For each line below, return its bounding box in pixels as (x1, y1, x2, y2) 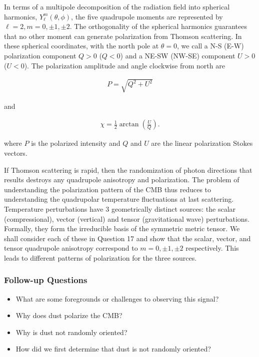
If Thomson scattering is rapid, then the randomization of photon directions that (4, 164, 252, 175)
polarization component (4, 50, 76, 60)
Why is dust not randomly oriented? (15, 327, 127, 337)
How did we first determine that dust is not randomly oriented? (15, 344, 211, 354)
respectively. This (185, 243, 239, 253)
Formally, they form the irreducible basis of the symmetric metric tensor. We (4, 223, 240, 234)
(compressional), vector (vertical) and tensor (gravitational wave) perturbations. (4, 213, 249, 224)
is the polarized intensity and (31, 138, 120, 148)
